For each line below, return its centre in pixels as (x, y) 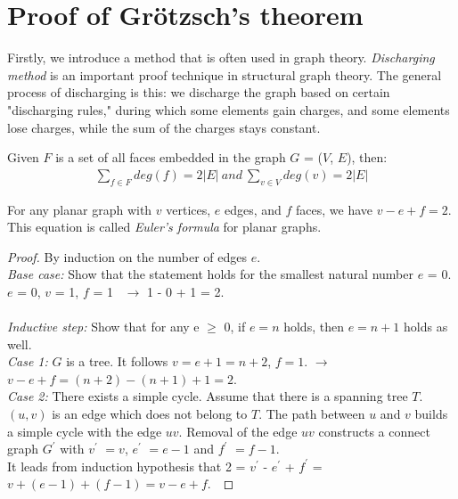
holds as (426, 327)
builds (431, 414)
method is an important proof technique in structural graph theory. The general (225, 74)
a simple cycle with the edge (85, 431)
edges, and (253, 209)
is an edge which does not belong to (150, 414)
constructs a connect (374, 431)
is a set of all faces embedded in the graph (171, 157)
